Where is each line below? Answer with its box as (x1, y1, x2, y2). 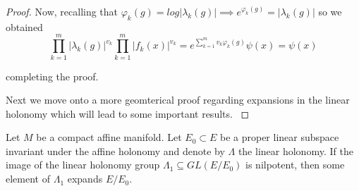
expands (67, 171, 103, 186)
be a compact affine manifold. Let (36, 130, 182, 144)
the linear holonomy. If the (238, 143, 353, 158)
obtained (6, 19, 43, 34)
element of (6, 171, 50, 186)
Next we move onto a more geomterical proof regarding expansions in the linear (6, 92, 350, 107)
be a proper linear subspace (219, 130, 339, 144)
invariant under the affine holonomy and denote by (6, 143, 225, 158)
